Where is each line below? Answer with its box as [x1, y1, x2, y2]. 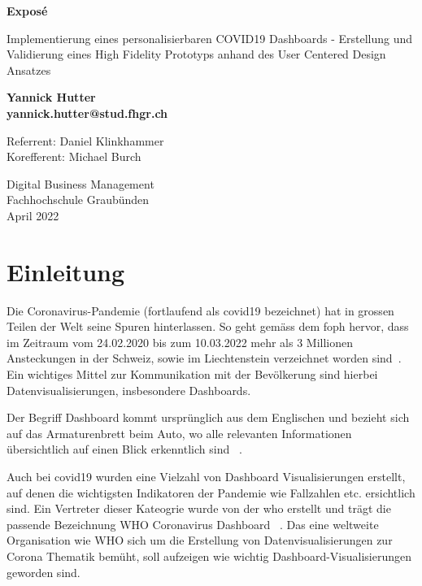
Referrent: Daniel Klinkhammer [7, 132, 164, 149]
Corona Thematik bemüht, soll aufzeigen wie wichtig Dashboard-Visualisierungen [7, 547, 412, 564]
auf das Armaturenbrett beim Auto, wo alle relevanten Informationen [7, 424, 352, 441]
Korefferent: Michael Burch [7, 148, 141, 165]
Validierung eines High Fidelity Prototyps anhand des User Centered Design [7, 46, 386, 63]
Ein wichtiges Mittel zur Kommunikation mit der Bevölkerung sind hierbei [7, 366, 378, 383]
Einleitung [7, 254, 125, 288]
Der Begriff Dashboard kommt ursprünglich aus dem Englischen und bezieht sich [7, 409, 410, 426]
